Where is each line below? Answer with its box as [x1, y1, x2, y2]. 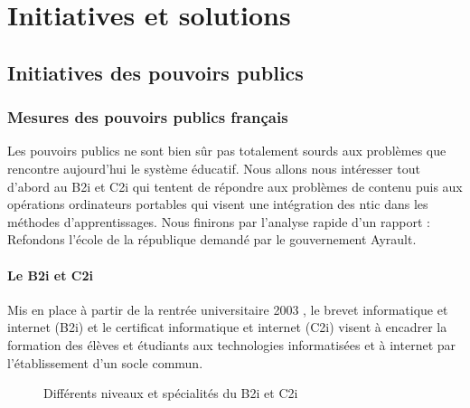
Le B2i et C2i [7, 265, 93, 284]
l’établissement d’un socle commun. [7, 353, 203, 372]
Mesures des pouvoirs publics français [7, 106, 288, 128]
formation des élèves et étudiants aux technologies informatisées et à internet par [7, 335, 456, 354]
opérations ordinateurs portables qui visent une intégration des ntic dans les [7, 195, 428, 213]
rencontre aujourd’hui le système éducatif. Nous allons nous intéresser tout [7, 158, 420, 177]
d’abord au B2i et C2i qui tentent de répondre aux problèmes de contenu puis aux [7, 176, 463, 195]
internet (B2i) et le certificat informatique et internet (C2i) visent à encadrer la [7, 318, 447, 337]
